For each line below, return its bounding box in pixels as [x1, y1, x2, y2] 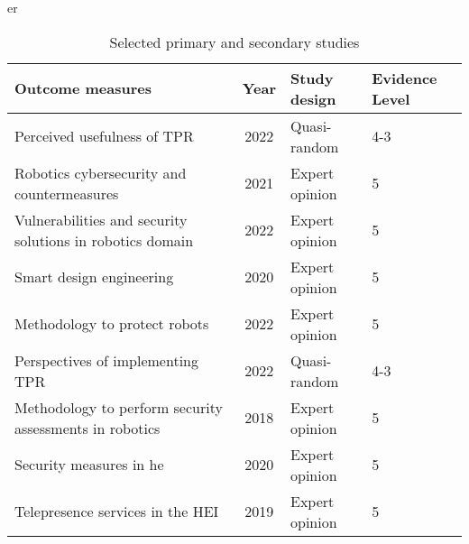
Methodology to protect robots [14, 313, 209, 335]
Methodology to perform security [14, 396, 223, 418]
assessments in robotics [14, 417, 161, 438]
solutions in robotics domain [14, 229, 194, 251]
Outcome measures [14, 78, 152, 99]
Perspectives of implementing [14, 349, 198, 371]
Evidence [372, 67, 437, 88]
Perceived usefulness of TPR [14, 125, 194, 147]
